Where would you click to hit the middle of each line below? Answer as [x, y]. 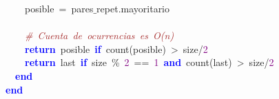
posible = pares [59, 8]
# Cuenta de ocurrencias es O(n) [100, 35]
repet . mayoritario [133, 8]
